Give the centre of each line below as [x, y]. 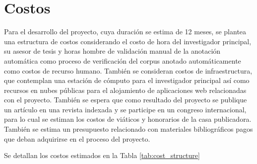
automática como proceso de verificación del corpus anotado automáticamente [123, 60]
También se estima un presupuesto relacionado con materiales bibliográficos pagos [128, 129]
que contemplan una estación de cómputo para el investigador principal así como [127, 80]
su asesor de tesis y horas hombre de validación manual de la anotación [112, 51]
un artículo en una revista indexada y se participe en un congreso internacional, [125, 109]
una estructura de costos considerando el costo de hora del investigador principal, [128, 41]
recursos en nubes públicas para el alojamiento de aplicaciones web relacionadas [125, 90]
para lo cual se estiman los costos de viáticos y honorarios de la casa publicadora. [128, 119]
